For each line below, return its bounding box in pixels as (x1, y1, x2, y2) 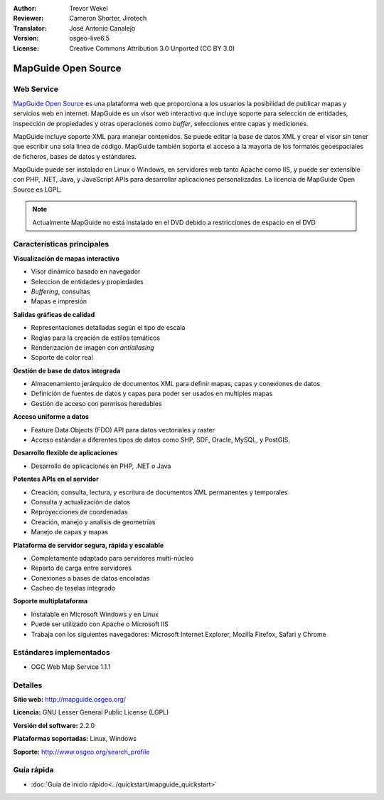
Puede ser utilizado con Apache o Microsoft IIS (31, 620, 169, 628)
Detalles (13, 680, 43, 690)
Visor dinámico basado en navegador (31, 267, 141, 276)
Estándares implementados (13, 648, 110, 658)
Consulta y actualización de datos (31, 497, 131, 506)
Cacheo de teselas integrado (31, 584, 116, 593)
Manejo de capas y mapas (31, 528, 109, 536)
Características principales (13, 239, 110, 249)
